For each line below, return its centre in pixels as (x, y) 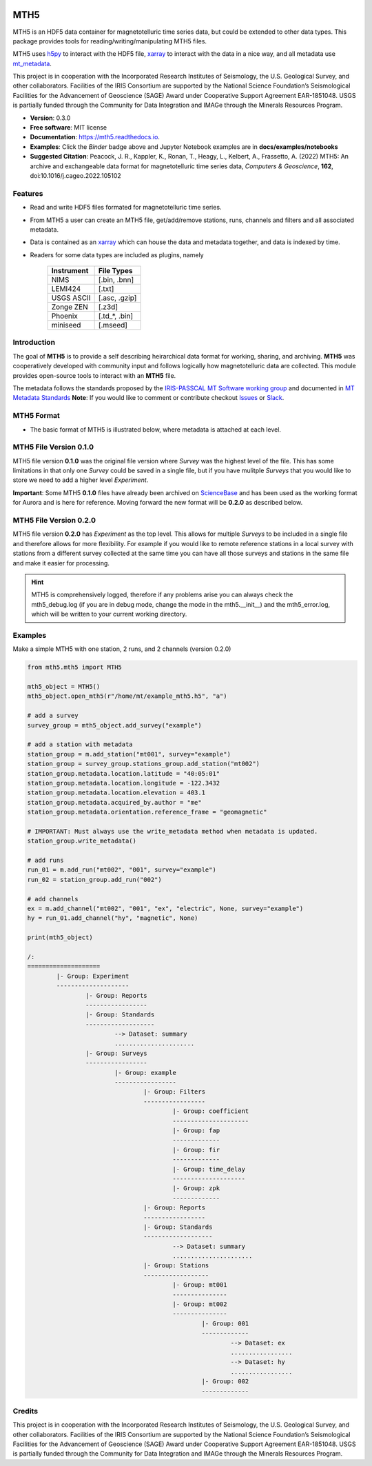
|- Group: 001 (225, 1323)
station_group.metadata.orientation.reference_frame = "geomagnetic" (147, 812)
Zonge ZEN (70, 307)
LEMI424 (66, 289)
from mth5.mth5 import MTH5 (74, 667)
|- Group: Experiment (93, 976)
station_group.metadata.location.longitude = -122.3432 (124, 783)
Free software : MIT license (68, 128)
